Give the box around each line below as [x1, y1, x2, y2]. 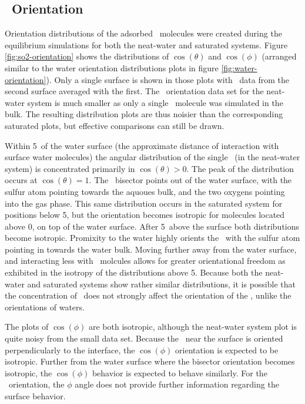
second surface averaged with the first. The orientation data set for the [5, 85, 264, 97]
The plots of [5, 320, 49, 333]
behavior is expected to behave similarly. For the [92, 366, 267, 379]
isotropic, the [5, 366, 52, 379]
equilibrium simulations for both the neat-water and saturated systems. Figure [5, 38, 288, 51]
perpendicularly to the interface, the [5, 343, 135, 356]
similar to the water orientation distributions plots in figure [5, 61, 219, 74]
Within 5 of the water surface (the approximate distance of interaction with [5, 139, 279, 151]
